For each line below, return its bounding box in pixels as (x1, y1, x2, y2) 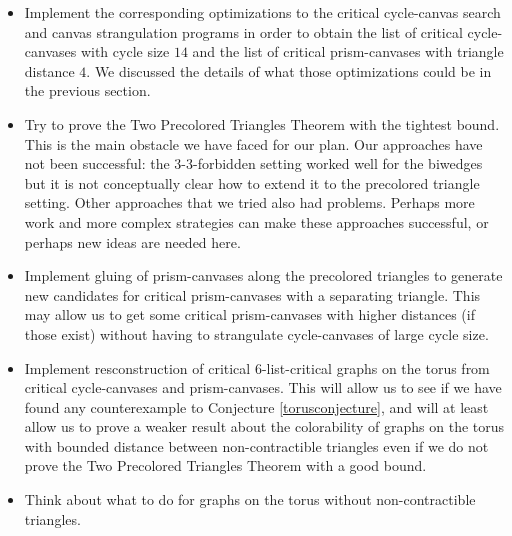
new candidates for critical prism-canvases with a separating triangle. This (24, 284, 481, 305)
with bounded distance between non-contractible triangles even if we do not (24, 435, 489, 456)
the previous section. (24, 80, 151, 101)
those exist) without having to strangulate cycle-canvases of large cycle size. (24, 323, 489, 344)
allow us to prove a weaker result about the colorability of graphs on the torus (24, 416, 505, 437)
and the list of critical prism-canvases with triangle (192, 41, 504, 62)
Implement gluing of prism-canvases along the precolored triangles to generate (24, 265, 503, 286)
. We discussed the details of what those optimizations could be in (86, 60, 492, 81)
